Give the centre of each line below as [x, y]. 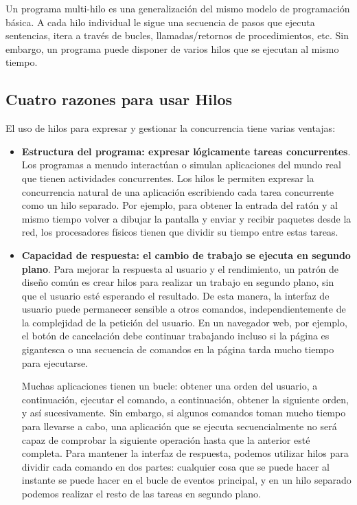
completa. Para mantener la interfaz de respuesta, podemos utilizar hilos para [185, 453]
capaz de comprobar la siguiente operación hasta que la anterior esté [166, 439]
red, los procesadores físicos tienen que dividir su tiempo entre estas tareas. [180, 232]
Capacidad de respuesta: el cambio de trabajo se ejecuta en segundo [186, 255]
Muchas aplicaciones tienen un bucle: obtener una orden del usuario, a [170, 386]
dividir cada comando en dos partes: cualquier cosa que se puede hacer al [175, 466]
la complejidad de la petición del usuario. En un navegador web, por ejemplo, [184, 322]
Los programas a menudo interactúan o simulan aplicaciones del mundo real [181, 165]
